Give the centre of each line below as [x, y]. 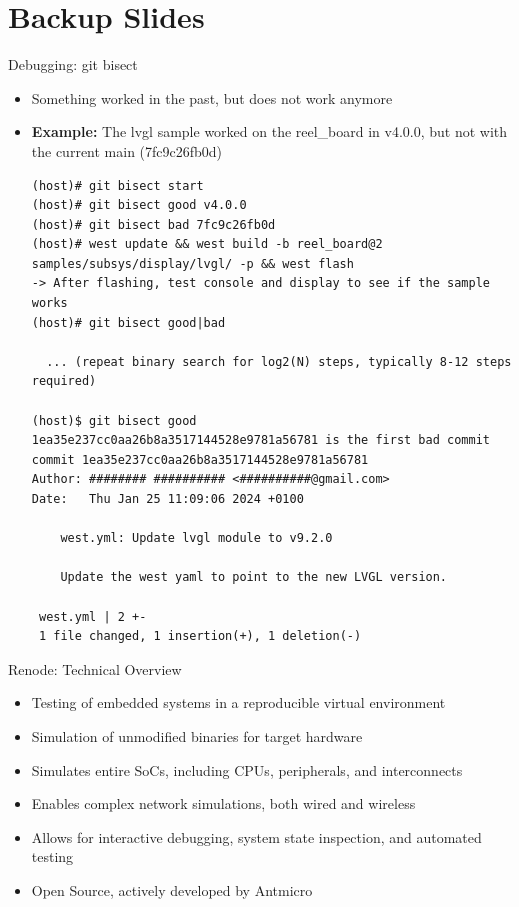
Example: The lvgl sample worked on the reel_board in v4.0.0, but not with [269, 131]
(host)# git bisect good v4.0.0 [139, 205]
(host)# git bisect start [117, 185]
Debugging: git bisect [73, 64]
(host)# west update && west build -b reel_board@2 [207, 244]
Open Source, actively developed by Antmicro [172, 889]
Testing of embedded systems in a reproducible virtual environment [238, 702]
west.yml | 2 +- [92, 616]
